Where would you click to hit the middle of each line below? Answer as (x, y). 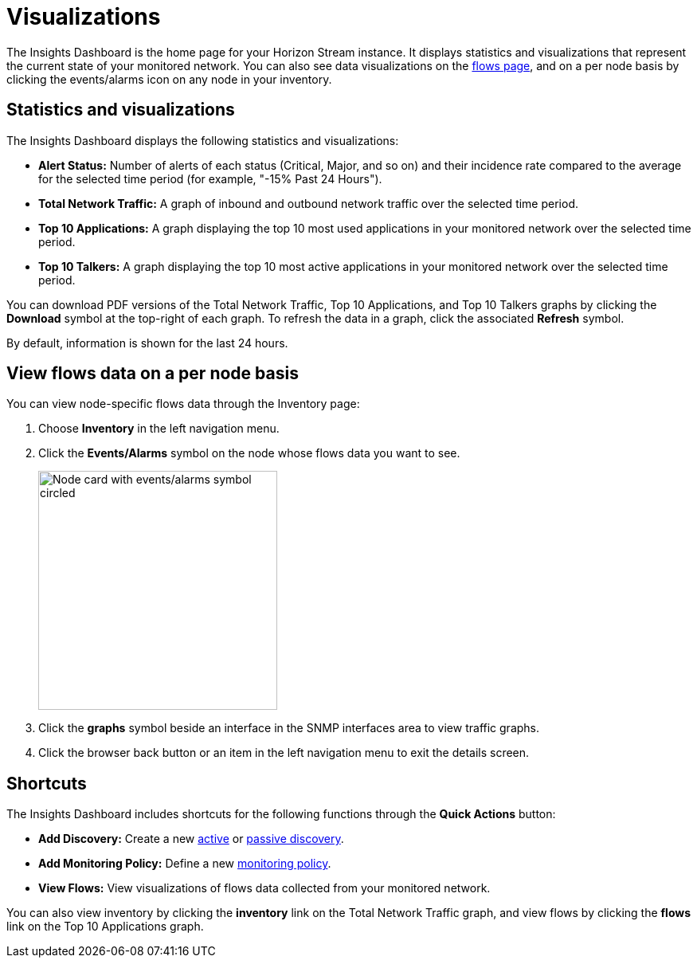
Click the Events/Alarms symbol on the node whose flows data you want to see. (249, 453)
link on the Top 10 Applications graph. (105, 927)
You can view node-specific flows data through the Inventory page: (183, 404)
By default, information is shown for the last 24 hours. (147, 343)
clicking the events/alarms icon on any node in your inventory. (169, 79)
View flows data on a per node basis (153, 374)
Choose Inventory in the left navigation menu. (159, 429)
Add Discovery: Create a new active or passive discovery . (191, 839)
